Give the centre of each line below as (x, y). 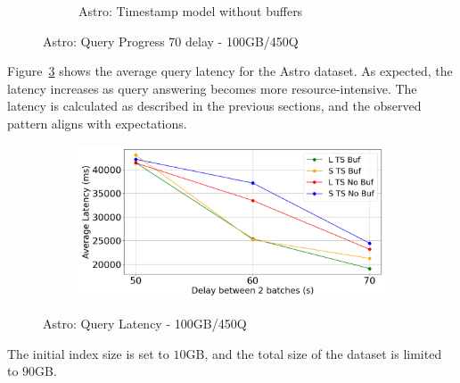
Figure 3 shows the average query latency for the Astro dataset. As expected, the (230, 71)
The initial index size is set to (88, 353)
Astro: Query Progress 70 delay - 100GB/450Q (171, 41)
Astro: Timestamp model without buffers (191, 11)
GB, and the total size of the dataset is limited (314, 353)
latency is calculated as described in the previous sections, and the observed (214, 106)
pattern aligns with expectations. (97, 123)
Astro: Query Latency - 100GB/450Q (145, 324)
